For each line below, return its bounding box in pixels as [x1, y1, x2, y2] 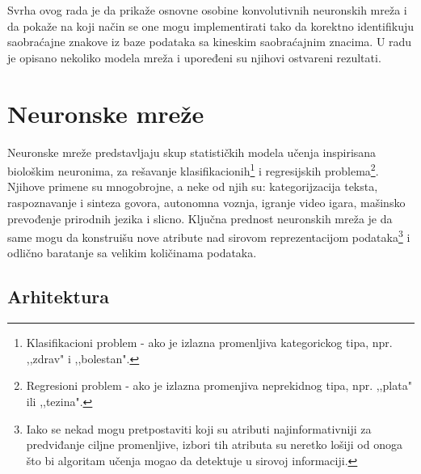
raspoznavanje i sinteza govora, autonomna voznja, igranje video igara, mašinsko [7, 193, 406, 210]
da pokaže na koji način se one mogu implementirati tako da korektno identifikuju [7, 17, 415, 34]
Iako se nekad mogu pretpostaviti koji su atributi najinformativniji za [26, 420, 372, 437]
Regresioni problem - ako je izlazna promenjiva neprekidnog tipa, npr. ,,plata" [26, 377, 412, 394]
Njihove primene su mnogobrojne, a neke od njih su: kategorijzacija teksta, [7, 178, 378, 195]
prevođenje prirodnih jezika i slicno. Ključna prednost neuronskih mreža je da [7, 209, 393, 226]
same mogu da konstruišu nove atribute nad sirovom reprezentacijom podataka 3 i [7, 226, 410, 245]
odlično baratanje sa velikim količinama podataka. [7, 244, 257, 261]
